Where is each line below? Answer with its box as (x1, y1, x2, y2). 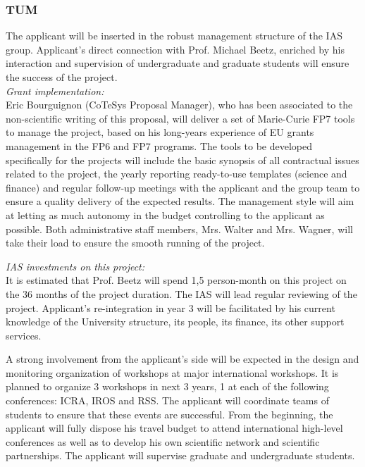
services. (6, 328, 42, 342)
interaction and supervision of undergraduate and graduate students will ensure (6, 56, 349, 70)
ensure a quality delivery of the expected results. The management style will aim (6, 194, 354, 208)
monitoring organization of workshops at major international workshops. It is (6, 365, 339, 380)
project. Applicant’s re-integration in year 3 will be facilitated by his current (6, 300, 335, 315)
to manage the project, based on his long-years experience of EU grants (6, 125, 314, 139)
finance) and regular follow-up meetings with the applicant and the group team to (6, 180, 360, 194)
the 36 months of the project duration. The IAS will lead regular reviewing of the (6, 286, 357, 301)
